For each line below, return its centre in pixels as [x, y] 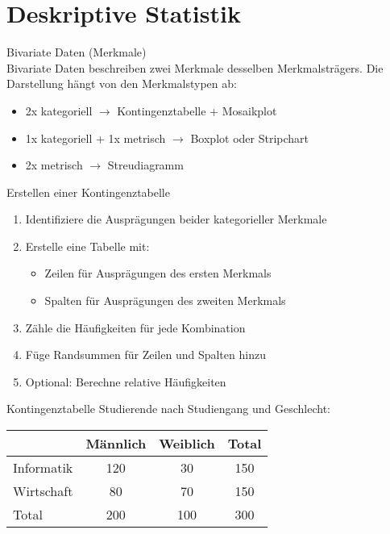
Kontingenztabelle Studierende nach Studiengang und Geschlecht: [168, 409]
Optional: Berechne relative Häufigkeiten [126, 381]
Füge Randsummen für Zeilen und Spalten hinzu [145, 355]
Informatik [43, 468]
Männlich [116, 444]
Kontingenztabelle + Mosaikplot [197, 110]
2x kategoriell [59, 110]
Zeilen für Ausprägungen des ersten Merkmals [158, 273]
